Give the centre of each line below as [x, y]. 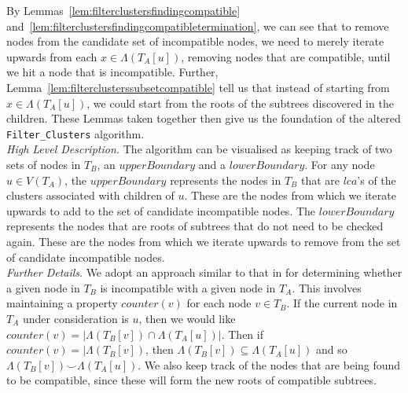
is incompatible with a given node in [188, 287]
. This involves [327, 287]
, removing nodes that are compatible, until [286, 56]
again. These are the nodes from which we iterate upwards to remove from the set [204, 241]
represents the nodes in [226, 180]
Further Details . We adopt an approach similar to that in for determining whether [204, 272]
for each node [219, 303]
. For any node [340, 164]
